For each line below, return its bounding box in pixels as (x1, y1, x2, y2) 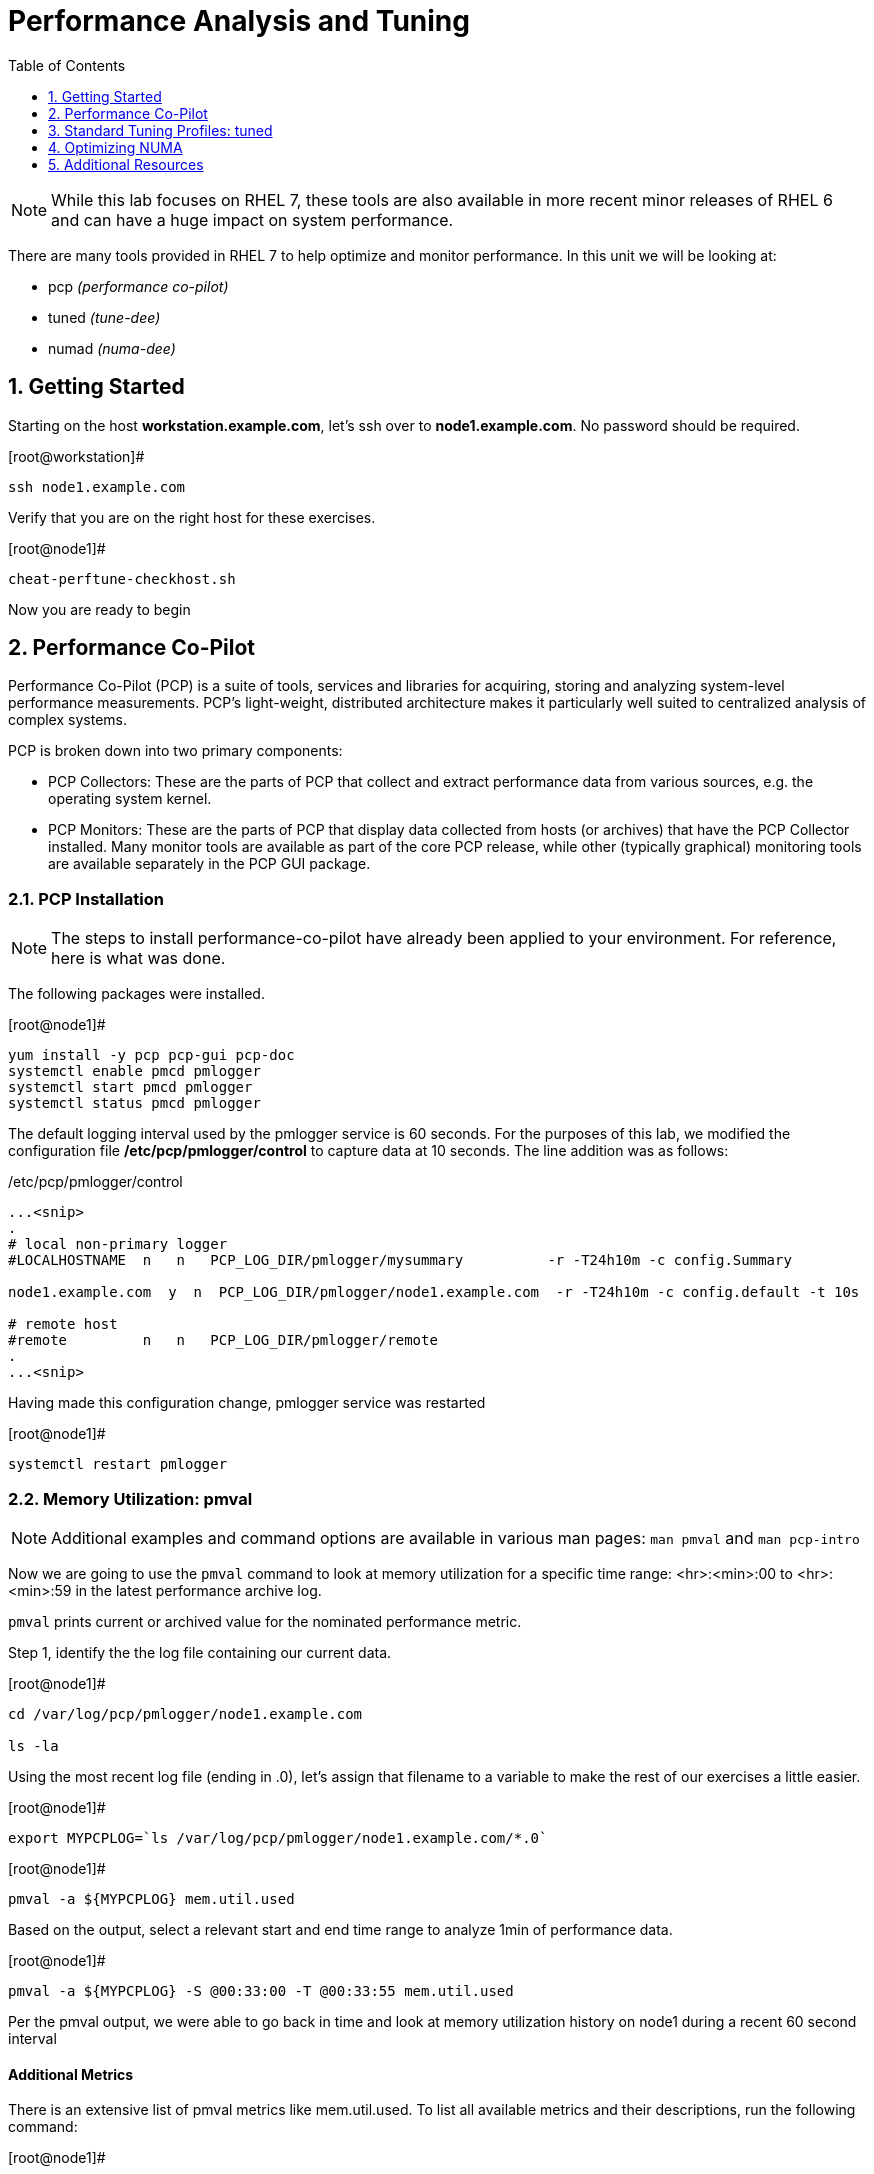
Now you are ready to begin (8, 600, 191, 618)
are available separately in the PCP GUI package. (48, 855, 371, 873)
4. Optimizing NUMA (48, 138, 183, 156)
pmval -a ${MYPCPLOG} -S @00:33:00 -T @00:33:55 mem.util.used (8, 1982, 514, 1999)
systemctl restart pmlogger (8, 1456, 228, 1473)
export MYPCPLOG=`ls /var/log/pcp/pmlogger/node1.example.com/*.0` (8, 1829, 548, 1846)
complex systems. (8, 711, 127, 729)
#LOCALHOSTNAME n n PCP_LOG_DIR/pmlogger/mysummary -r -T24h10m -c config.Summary (8, 1252, 792, 1269)
